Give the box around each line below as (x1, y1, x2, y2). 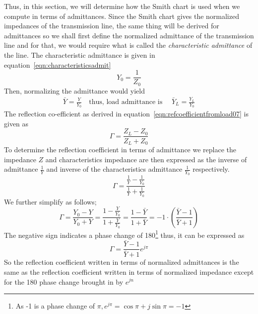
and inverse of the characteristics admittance (46, 164, 183, 174)
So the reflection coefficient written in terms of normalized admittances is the (4, 257, 239, 267)
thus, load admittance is (89, 99, 163, 105)
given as (4, 118, 29, 128)
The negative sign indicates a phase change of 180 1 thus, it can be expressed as (4, 228, 245, 240)
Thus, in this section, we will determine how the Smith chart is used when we (4, 1, 240, 11)
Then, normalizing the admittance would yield (4, 85, 145, 96)
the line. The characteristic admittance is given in (4, 49, 155, 60)
